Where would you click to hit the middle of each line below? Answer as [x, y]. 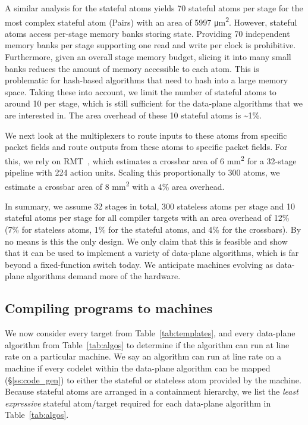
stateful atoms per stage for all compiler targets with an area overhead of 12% [147, 218]
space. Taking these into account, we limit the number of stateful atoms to [141, 91]
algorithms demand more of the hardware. [104, 276]
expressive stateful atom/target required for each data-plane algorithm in [138, 403]
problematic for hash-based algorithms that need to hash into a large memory [147, 80]
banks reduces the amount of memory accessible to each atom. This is [132, 68]
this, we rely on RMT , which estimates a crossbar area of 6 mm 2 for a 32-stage [151, 160]
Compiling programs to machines [109, 308]
